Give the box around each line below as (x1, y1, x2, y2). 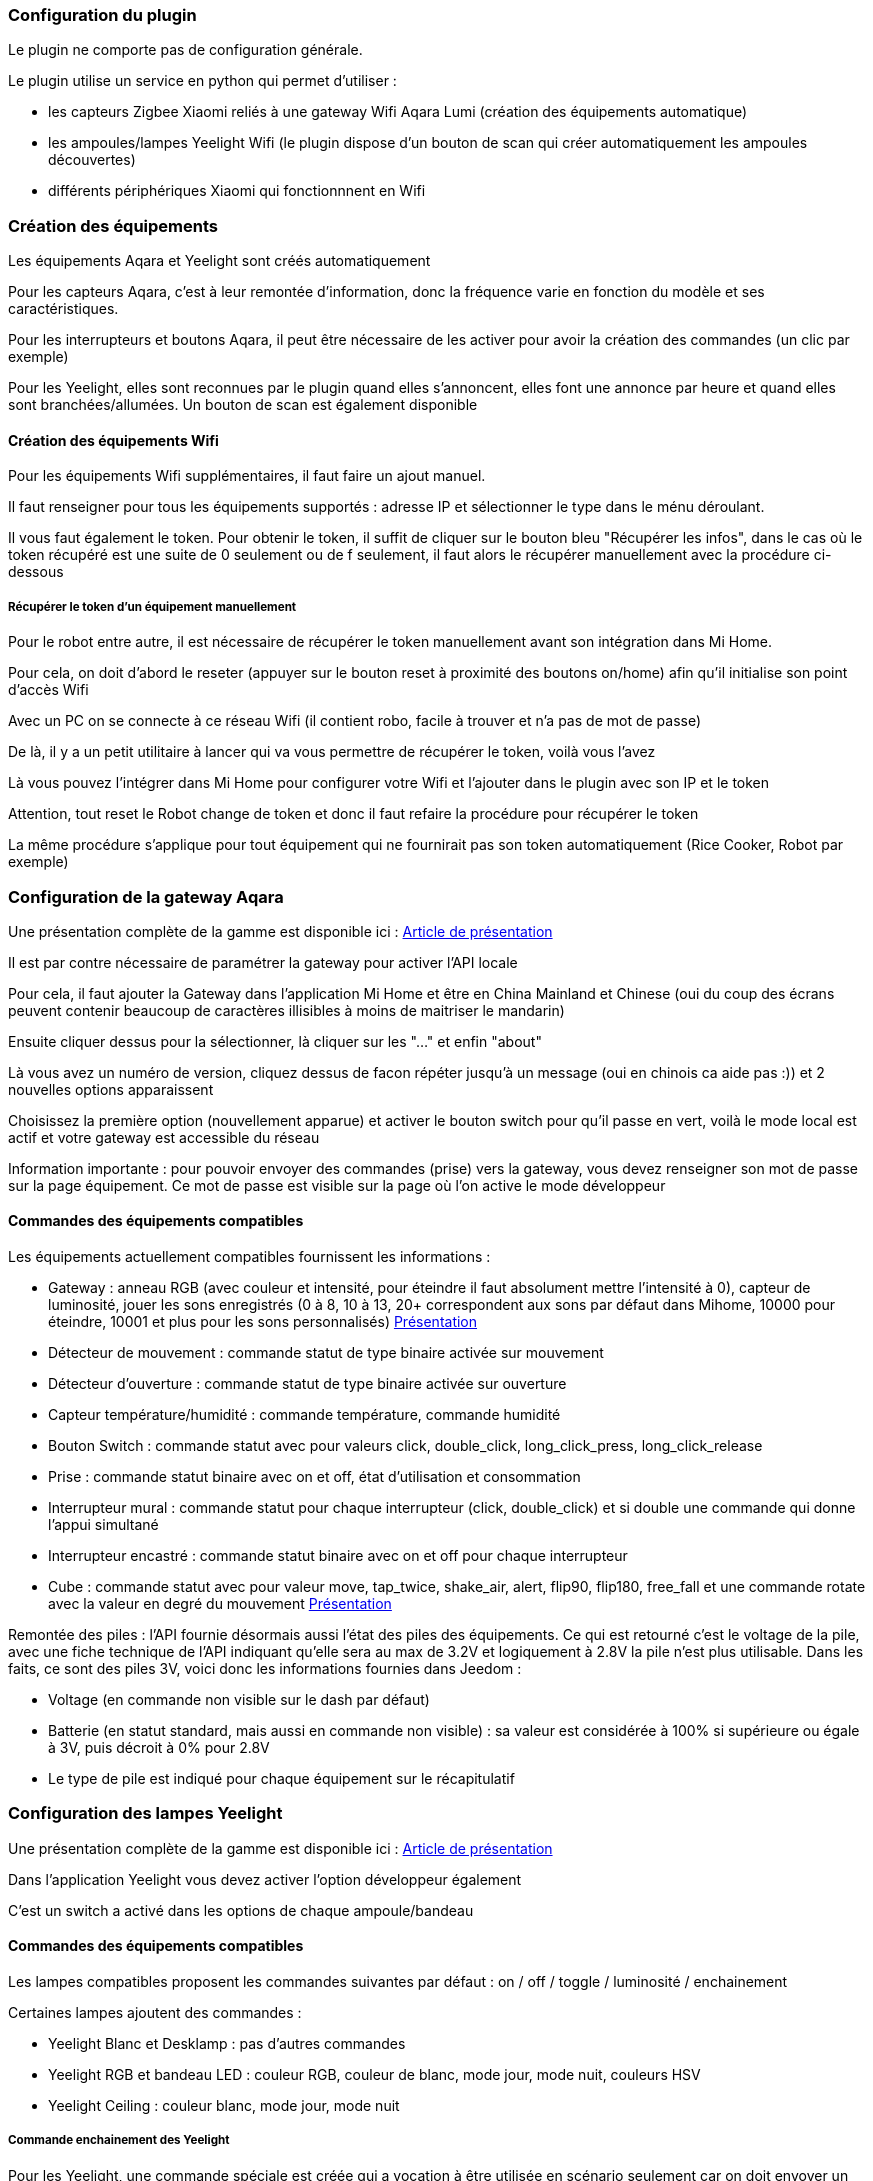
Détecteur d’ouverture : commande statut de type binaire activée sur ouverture (48, 1375, 567, 1393)
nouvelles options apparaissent (8, 1080, 214, 1098)
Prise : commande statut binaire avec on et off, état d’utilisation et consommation (48, 1468, 581, 1486)
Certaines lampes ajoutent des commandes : (8, 2004, 302, 2022)
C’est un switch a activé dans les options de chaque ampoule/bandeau (8, 1901, 474, 1919)
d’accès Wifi (8, 681, 89, 699)
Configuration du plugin (8, 5, 197, 25)
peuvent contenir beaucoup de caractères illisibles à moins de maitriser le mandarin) (8, 1001, 565, 1019)
